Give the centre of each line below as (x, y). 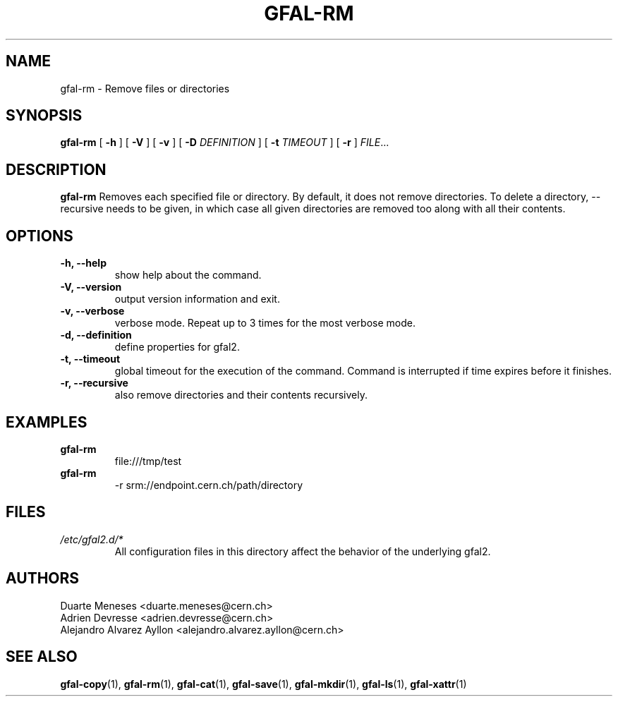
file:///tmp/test (148, 461)
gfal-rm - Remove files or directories (145, 88)
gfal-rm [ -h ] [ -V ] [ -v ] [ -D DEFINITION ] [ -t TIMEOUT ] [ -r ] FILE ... (225, 143)
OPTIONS (40, 236)
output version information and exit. (197, 299)
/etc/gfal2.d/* (92, 539)
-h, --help (83, 263)
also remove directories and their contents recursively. (241, 395)
